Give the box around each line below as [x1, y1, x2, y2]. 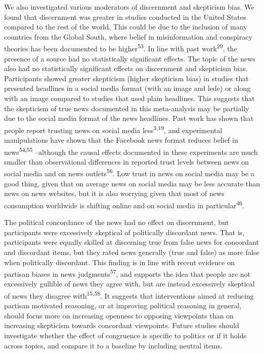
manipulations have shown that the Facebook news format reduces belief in [4, 135, 239, 145]
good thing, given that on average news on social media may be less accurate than [4, 178, 260, 188]
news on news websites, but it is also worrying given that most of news [4, 188, 224, 199]
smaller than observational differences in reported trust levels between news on [4, 156, 249, 167]
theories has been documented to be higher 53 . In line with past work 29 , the [4, 42, 237, 54]
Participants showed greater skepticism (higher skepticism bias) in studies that [4, 73, 249, 83]
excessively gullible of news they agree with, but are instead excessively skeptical [4, 278, 255, 289]
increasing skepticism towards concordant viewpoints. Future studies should [4, 320, 239, 331]
